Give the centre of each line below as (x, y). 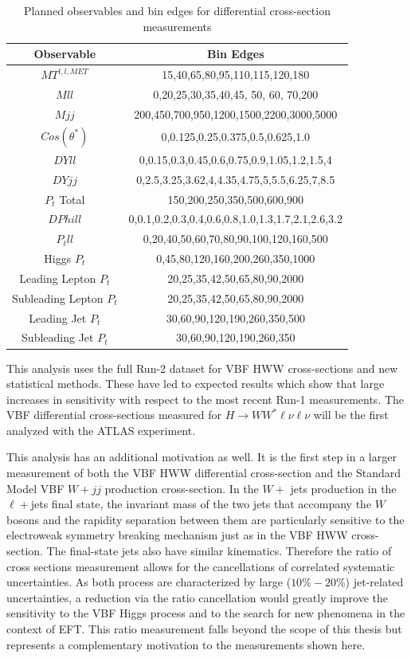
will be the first (351, 415)
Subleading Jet (58, 337)
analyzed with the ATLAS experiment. (101, 430)
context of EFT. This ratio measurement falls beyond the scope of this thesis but (204, 629)
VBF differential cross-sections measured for (114, 415)
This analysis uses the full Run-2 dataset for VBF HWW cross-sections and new (202, 368)
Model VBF (35, 488)
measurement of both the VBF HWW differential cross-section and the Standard (204, 473)
